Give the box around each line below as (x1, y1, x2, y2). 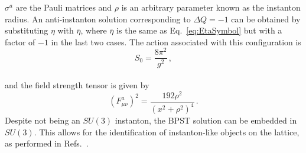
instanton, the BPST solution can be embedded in (115, 114, 297, 127)
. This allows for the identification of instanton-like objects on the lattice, (34, 125, 300, 138)
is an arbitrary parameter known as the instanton (121, 1, 301, 13)
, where (80, 24, 107, 36)
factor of (5, 35, 35, 48)
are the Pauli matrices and (15, 1, 112, 13)
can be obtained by (231, 12, 301, 25)
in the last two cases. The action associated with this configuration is (51, 35, 301, 48)
